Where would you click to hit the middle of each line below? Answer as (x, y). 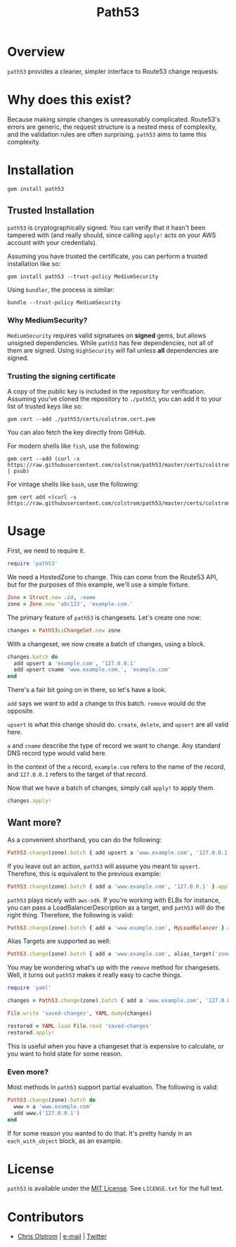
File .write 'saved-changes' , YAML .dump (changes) (80, 1014)
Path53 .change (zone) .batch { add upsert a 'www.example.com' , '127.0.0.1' (119, 853)
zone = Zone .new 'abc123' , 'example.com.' (70, 604)
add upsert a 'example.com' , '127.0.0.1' (75, 663)
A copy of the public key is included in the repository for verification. (106, 391)
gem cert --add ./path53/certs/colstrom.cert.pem (81, 420)
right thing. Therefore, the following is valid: (70, 915)
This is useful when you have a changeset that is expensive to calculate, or (116, 1046)
